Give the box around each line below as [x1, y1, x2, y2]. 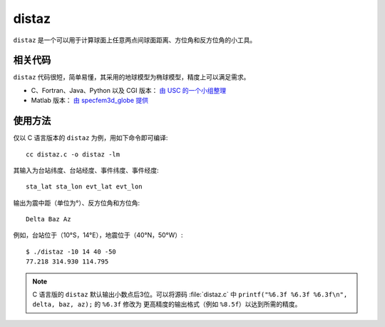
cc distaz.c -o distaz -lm [26, 150, 120, 159]
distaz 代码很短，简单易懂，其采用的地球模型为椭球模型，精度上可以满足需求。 [13, 73, 250, 81]
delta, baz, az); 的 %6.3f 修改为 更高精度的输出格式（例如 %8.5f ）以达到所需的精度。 [32, 300, 302, 308]
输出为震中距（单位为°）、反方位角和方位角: [13, 198, 140, 207]
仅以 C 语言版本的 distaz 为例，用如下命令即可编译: [13, 134, 168, 142]
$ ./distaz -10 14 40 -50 [26, 247, 117, 256]
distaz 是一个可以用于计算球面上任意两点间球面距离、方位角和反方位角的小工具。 [13, 36, 257, 44]
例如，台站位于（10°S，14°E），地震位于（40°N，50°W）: [13, 231, 183, 239]
